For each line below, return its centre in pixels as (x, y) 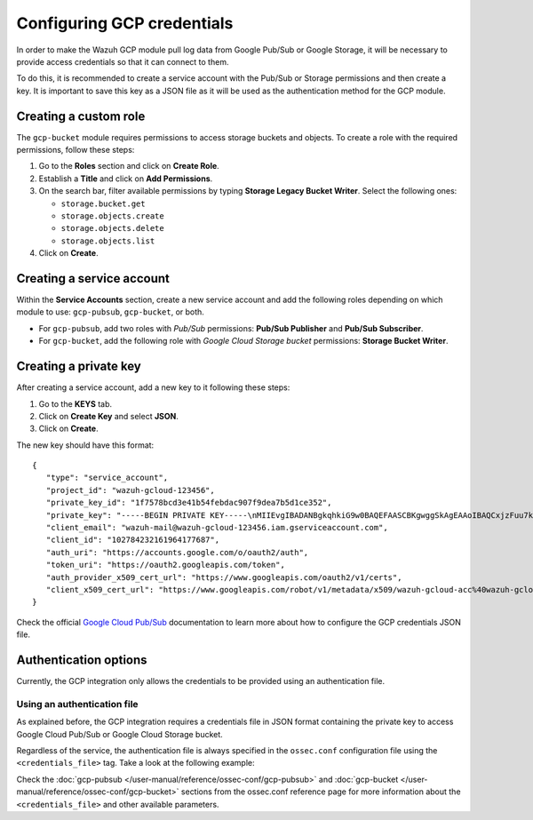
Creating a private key (79, 366)
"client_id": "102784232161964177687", (133, 540)
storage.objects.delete (112, 228)
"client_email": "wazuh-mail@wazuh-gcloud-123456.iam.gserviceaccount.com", (217, 528)
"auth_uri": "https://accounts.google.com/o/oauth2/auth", (177, 552)
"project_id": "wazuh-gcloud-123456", (130, 490)
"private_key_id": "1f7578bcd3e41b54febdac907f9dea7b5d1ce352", (189, 503)
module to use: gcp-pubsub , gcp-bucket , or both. (110, 312)
